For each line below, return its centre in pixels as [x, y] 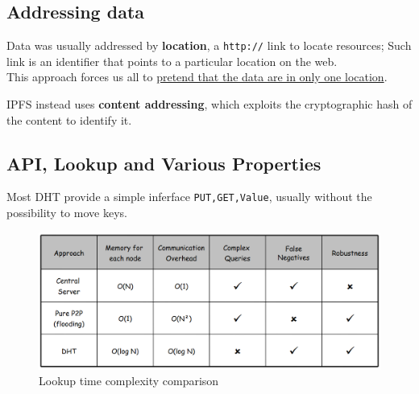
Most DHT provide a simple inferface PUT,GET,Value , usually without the [189, 197]
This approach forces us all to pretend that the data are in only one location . [197, 77]
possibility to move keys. [67, 213]
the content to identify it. [69, 119]
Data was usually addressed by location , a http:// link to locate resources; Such [209, 45]
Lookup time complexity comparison [129, 381]
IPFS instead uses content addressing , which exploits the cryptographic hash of [209, 104]
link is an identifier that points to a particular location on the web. [172, 61]
